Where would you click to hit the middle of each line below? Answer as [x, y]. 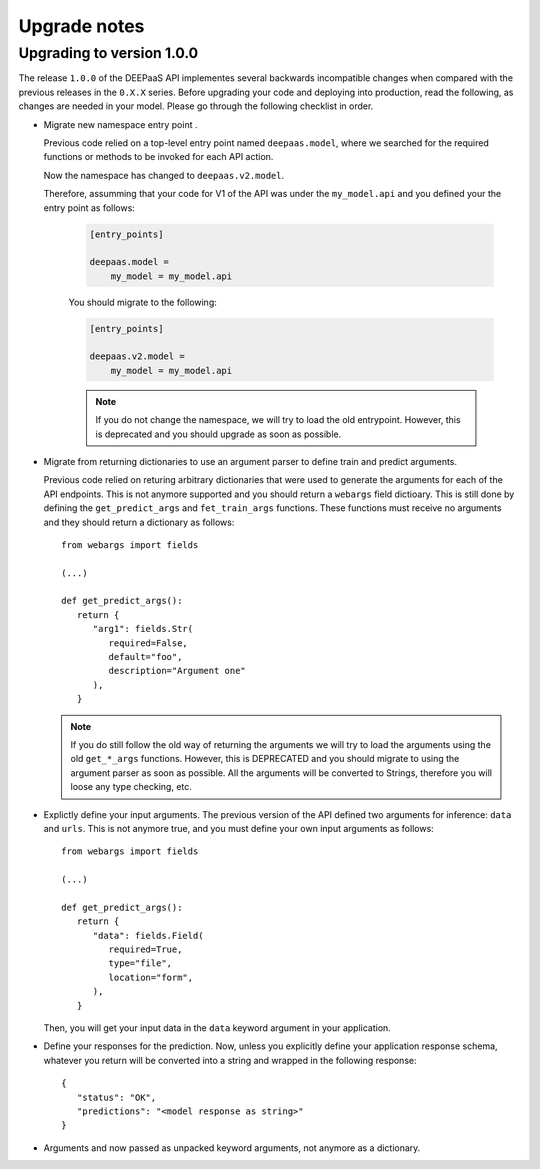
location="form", [151, 977]
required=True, [145, 949]
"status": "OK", [116, 1097]
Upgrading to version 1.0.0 [108, 53]
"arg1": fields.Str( [143, 629]
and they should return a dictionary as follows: [139, 522]
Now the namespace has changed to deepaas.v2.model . [164, 175]
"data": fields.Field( [148, 935]
